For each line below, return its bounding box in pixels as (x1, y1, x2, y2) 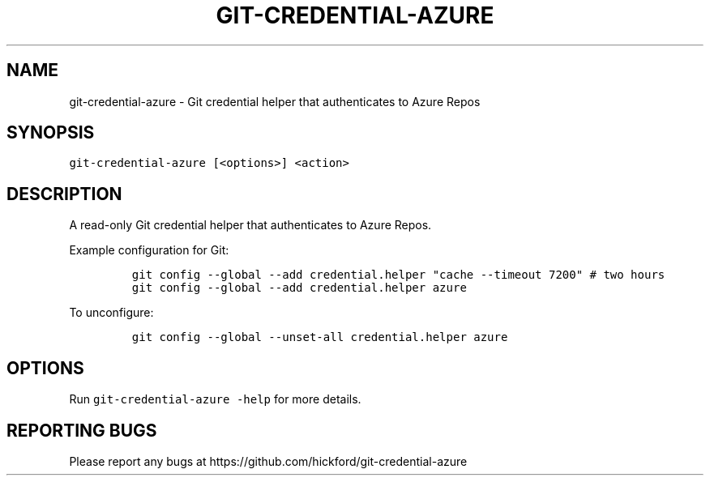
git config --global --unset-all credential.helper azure (131, 331, 508, 344)
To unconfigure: (69, 305, 154, 320)
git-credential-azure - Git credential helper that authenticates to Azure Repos (69, 94, 481, 109)
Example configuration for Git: (69, 243, 229, 258)
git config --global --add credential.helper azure (131, 281, 467, 295)
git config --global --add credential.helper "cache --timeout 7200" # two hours (131, 268, 665, 282)
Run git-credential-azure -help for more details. (69, 392, 361, 407)
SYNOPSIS (6, 122, 95, 143)
